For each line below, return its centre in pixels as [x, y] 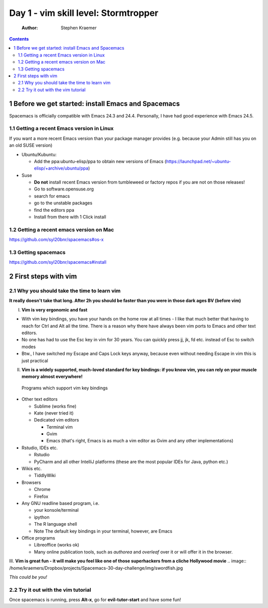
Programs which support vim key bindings [65, 388]
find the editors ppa [54, 210]
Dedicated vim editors [57, 420]
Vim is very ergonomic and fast [55, 309]
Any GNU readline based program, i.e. [61, 503]
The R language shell [55, 524]
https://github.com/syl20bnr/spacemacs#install [58, 262]
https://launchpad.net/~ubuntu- [199, 161]
